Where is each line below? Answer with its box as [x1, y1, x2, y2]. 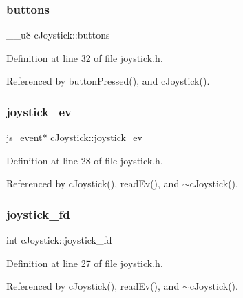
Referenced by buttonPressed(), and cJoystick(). [6, 74, 210, 88]
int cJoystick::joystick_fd [6, 233, 112, 247]
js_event [6, 130, 43, 145]
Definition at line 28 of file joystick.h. [6, 153, 163, 167]
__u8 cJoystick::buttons [6, 28, 110, 42]
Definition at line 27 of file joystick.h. [6, 255, 163, 270]
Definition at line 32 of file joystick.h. [6, 50, 163, 65]
